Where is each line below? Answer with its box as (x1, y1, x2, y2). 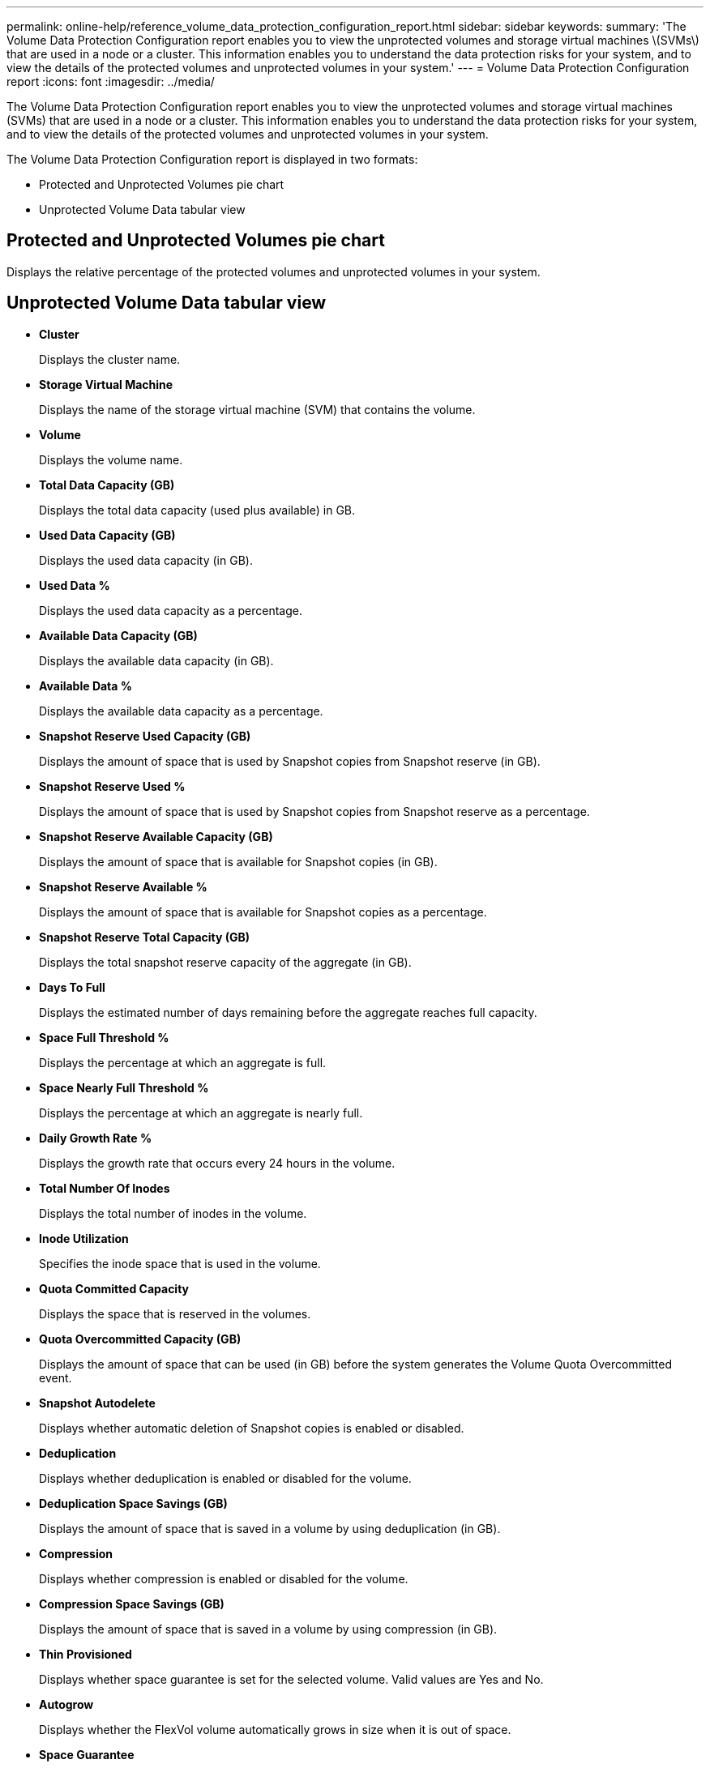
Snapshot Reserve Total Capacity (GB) (39, 929, 250, 944)
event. (39, 1370, 72, 1385)
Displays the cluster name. (39, 352, 181, 366)
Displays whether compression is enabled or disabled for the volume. (39, 1571, 408, 1586)
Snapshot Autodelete (39, 1395, 156, 1410)
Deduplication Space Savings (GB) (39, 1496, 228, 1510)
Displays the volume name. (39, 452, 183, 467)
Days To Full (39, 980, 105, 994)
